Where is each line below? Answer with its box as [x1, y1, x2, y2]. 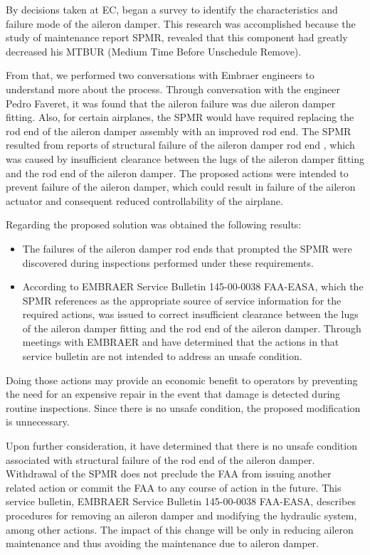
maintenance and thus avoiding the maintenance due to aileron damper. [6, 536, 319, 551]
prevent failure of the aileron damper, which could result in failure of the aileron [6, 179, 356, 194]
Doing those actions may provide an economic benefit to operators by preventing [6, 372, 358, 387]
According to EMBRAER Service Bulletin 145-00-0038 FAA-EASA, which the [22, 279, 364, 294]
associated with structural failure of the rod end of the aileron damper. [6, 452, 315, 467]
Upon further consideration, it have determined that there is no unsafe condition [6, 438, 357, 453]
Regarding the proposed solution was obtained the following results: [6, 217, 302, 232]
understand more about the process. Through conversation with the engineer [6, 81, 340, 96]
